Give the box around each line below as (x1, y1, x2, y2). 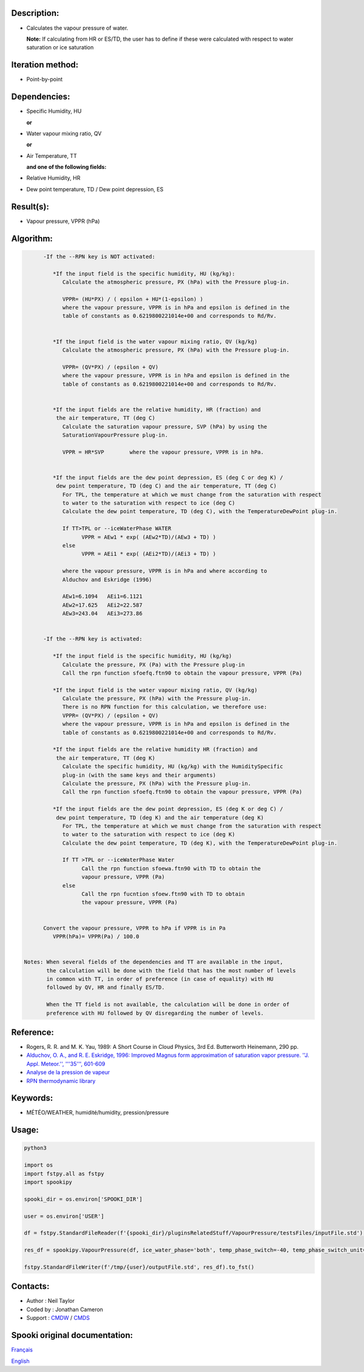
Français (11, 1346, 33, 1354)
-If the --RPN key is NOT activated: (43, 253, 156, 260)
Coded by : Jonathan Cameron (26, 1306, 103, 1313)
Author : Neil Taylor (26, 1297, 75, 1305)
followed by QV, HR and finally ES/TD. (46, 984, 165, 991)
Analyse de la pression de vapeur (26, 1069, 110, 1076)
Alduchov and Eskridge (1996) (62, 576, 152, 583)
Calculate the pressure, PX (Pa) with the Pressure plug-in (62, 661, 245, 668)
